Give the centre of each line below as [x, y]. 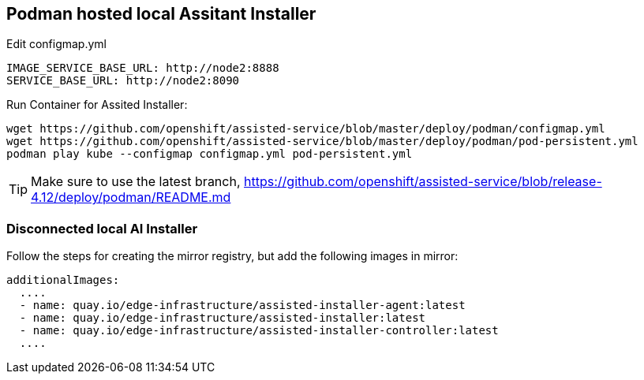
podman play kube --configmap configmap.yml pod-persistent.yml [210, 154]
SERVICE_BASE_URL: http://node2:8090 [123, 81]
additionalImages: [63, 280]
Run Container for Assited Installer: [97, 105]
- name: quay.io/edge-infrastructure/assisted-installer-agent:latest [242, 305]
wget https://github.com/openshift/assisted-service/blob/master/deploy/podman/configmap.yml [306, 129]
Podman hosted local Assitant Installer [161, 14]
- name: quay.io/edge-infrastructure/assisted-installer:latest [223, 318]
